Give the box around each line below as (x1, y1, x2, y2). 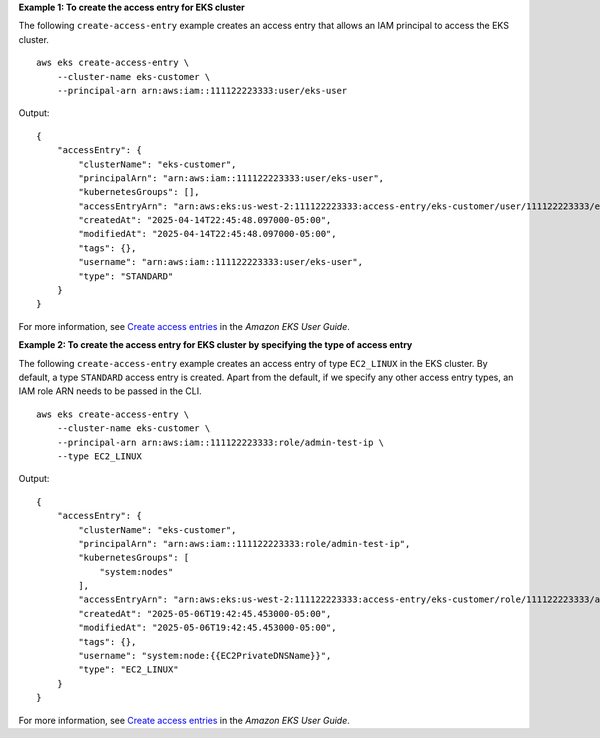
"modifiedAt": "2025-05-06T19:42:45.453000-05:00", (78, 622, 337, 634)
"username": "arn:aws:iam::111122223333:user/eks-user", (78, 256, 364, 268)
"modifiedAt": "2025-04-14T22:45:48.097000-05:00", (78, 228, 337, 240)
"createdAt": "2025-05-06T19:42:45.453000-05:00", (78, 608, 332, 619)
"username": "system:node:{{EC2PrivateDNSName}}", (78, 650, 332, 662)
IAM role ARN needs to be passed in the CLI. (18, 385, 202, 397)
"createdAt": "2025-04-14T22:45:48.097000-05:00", (78, 215, 332, 226)
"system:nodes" (99, 566, 174, 577)
